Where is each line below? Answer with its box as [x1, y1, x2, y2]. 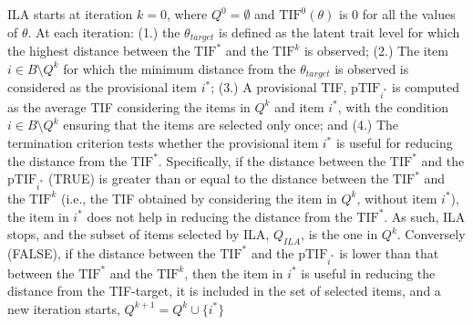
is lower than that [339, 243, 439, 262]
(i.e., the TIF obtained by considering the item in [60, 188, 337, 207]
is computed [392, 78, 460, 97]
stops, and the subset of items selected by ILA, [7, 225, 270, 244]
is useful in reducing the [301, 263, 436, 282]
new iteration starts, [7, 299, 120, 318]
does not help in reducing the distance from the [87, 206, 353, 225]
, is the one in [301, 225, 378, 244]
